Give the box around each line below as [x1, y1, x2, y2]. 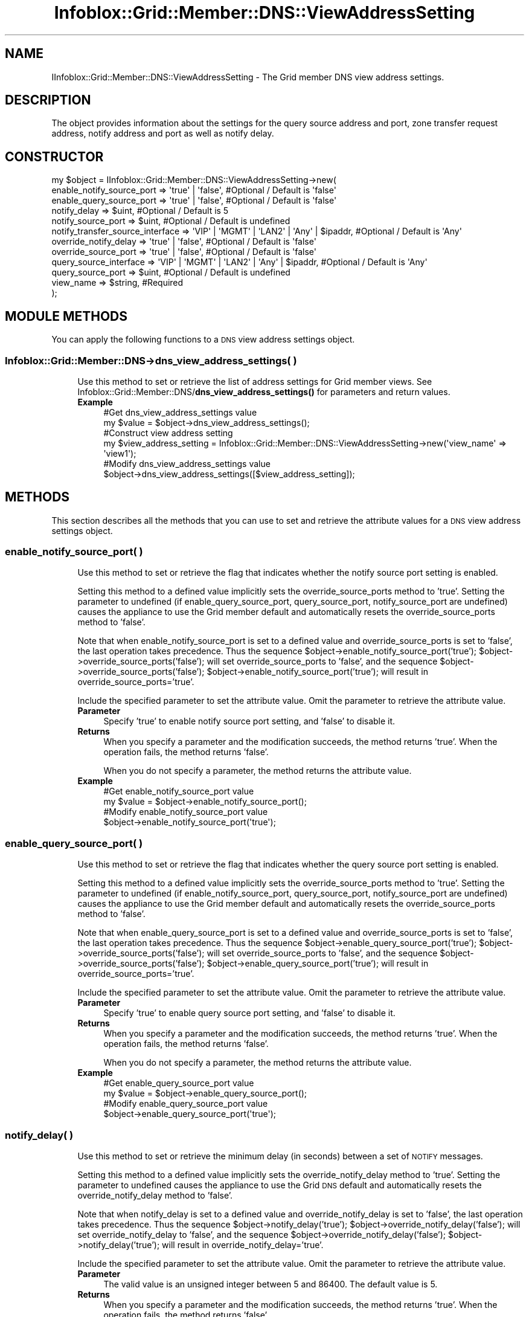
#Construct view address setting [103, 427, 233, 438]
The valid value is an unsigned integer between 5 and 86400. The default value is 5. [103, 1278, 438, 1289]
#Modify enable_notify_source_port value [103, 807, 268, 817]
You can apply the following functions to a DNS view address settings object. [51, 334, 355, 345]
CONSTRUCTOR [5, 149, 104, 164]
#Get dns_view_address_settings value [103, 407, 257, 417]
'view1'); [103, 448, 136, 459]
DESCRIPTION [5, 92, 91, 108]
